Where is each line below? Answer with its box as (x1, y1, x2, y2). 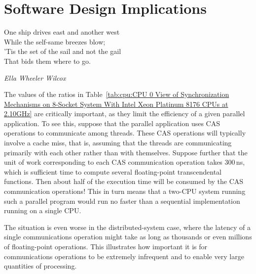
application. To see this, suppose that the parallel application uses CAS (4, 118, 220, 128)
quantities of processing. (4, 261, 77, 271)
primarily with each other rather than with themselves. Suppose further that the (4, 147, 248, 157)
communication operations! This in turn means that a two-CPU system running (4, 186, 246, 196)
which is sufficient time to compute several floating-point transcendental (4, 166, 221, 177)
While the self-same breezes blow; (4, 36, 106, 46)
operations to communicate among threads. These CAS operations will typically (4, 128, 246, 138)
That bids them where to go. (4, 55, 91, 66)
